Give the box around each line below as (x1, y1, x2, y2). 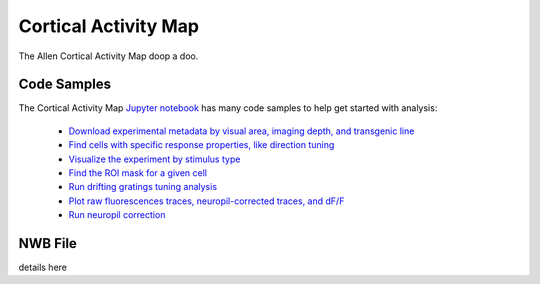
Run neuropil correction (68, 209, 166, 221)
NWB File (18, 235, 77, 252)
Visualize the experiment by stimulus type (68, 153, 241, 165)
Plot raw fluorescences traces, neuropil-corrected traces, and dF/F (68, 195, 345, 207)
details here (18, 261, 67, 274)
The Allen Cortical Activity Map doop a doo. (18, 50, 199, 62)
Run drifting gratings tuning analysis (68, 181, 218, 193)
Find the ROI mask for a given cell (68, 167, 207, 179)
